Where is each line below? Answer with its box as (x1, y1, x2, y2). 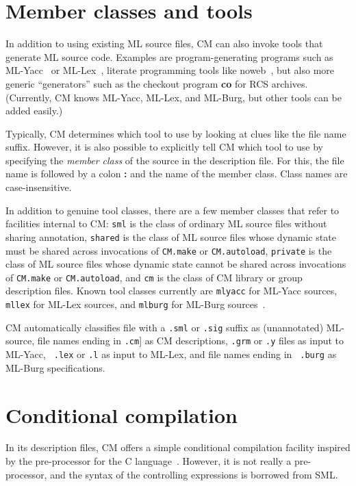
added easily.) (5, 103, 63, 118)
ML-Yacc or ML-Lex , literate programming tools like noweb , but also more (5, 63, 335, 77)
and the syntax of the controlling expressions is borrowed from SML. (50, 467, 338, 481)
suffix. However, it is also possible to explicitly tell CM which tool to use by (5, 140, 324, 154)
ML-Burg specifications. (5, 360, 105, 374)
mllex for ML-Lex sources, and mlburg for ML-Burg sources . (5, 297, 266, 311)
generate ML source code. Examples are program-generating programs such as (5, 49, 333, 64)
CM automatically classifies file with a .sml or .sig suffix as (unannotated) (5, 320, 324, 334)
